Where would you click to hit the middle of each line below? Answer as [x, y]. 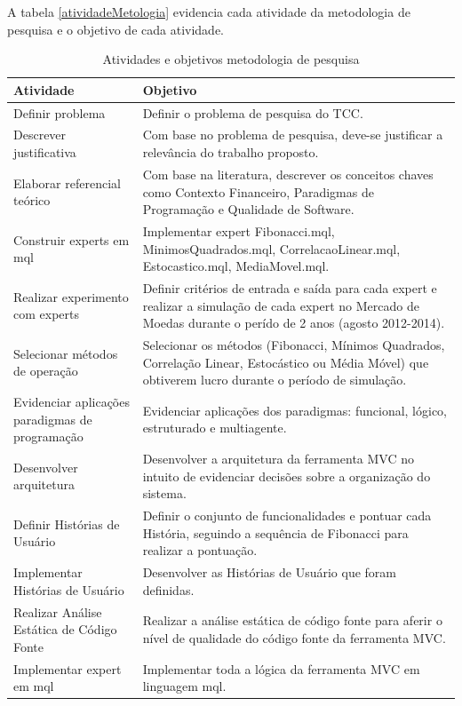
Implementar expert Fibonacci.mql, [239, 230]
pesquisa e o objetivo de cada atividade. [115, 29]
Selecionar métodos [66, 353]
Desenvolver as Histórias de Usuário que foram [270, 572]
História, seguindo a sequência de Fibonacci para [275, 532]
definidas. [168, 589]
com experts [46, 314]
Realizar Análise [58, 611]
